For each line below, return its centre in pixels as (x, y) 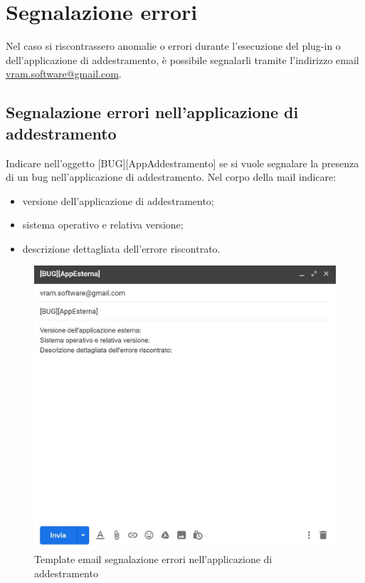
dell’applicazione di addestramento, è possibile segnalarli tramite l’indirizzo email (182, 59)
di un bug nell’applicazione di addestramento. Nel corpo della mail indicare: (171, 177)
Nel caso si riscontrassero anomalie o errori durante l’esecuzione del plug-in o (173, 46)
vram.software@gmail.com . (64, 74)
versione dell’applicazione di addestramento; (118, 200)
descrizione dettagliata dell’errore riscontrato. (121, 248)
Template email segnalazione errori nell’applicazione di (153, 559)
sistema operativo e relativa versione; (103, 225)
